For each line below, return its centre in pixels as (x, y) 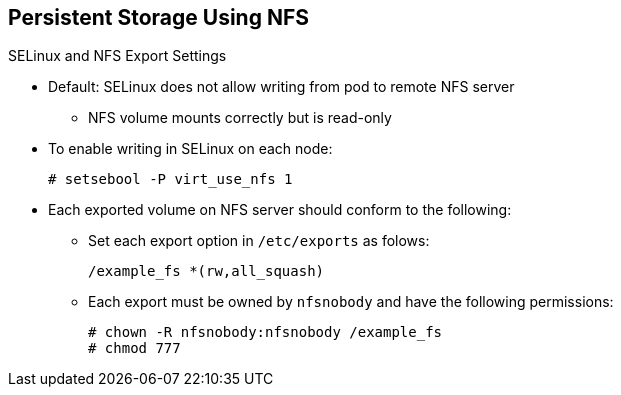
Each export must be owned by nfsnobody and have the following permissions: (351, 302)
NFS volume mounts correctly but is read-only (240, 118)
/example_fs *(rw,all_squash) (206, 271)
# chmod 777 (134, 348)
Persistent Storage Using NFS (158, 17)
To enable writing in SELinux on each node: (190, 149)
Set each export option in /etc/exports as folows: (259, 241)
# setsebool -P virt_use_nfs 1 (170, 179)
